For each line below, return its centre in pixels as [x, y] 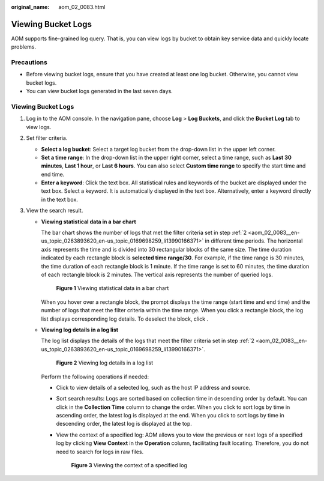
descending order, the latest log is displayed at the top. [124, 424]
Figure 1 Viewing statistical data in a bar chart [112, 288]
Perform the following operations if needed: [95, 377]
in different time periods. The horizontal [254, 241]
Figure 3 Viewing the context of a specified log [129, 465]
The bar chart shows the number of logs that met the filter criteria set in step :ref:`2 [144, 233]
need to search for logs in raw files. [100, 452]
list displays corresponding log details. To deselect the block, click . [125, 319]
